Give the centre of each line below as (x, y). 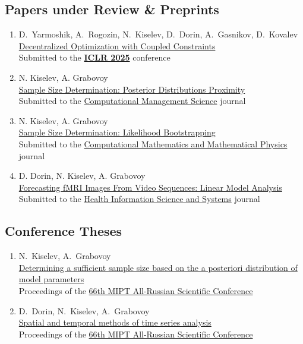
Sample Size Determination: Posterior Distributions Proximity (132, 89)
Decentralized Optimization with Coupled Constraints (117, 45)
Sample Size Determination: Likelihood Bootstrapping (117, 132)
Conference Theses (64, 231)
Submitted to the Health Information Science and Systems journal (139, 199)
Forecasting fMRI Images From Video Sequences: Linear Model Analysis (150, 187)
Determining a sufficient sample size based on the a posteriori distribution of (158, 267)
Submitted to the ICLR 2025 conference (94, 57)
